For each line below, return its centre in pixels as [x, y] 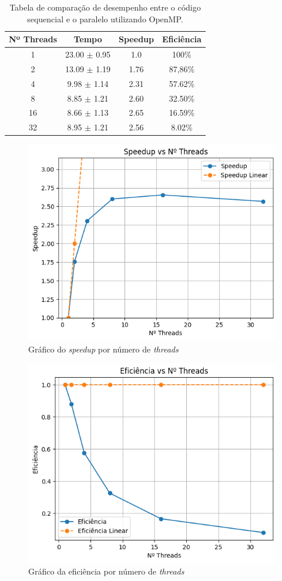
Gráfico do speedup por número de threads [103, 349]
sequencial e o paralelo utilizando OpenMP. [105, 19]
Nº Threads [33, 39]
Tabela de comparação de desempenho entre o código [105, 7]
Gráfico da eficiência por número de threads [106, 571]
